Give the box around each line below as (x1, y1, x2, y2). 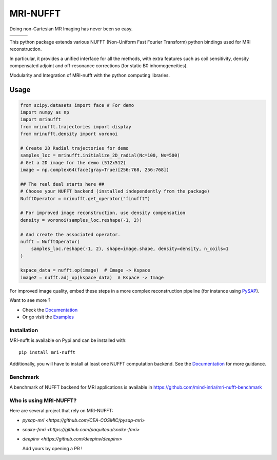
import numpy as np (20, 109, 69, 115)
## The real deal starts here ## (20, 181, 105, 187)
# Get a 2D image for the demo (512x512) (20, 160, 126, 165)
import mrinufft (20, 117, 62, 123)
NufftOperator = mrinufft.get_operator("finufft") (20, 196, 151, 201)
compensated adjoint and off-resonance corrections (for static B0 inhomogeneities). (9, 63, 188, 69)
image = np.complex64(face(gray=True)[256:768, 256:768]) (20, 167, 169, 173)
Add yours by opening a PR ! (22, 445, 83, 451)
